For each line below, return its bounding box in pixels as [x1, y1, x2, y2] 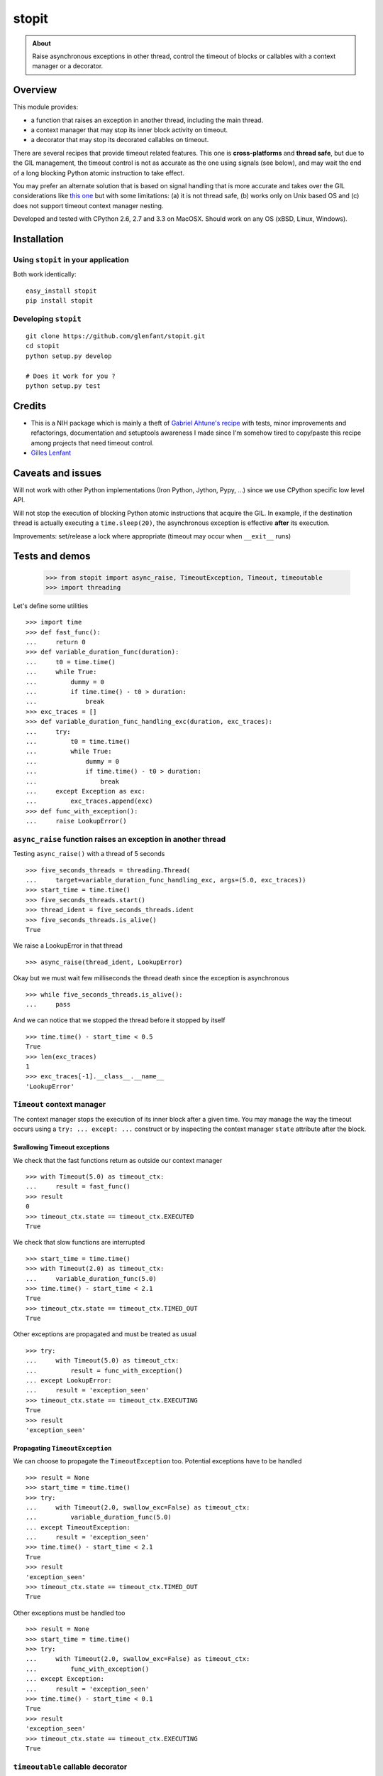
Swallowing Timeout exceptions [13, 1143, 110, 1152]
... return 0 [26, 638, 86, 646]
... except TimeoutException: [26, 1523, 131, 1531]
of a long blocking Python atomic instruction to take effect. [13, 168, 184, 177]
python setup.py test [26, 381, 101, 390]
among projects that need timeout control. [30, 438, 154, 447]
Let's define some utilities [13, 601, 89, 610]
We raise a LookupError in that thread [13, 941, 123, 950]
